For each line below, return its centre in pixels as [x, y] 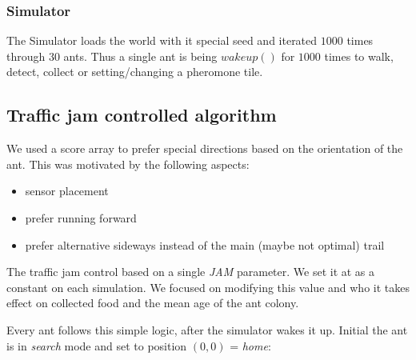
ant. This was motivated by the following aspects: [128, 164]
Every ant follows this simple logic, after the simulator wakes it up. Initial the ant [207, 329]
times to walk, [359, 56]
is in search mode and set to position [97, 345]
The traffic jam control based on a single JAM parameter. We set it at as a [191, 272]
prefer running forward [81, 217]
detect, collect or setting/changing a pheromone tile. [135, 72]
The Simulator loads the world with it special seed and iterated [162, 40]
